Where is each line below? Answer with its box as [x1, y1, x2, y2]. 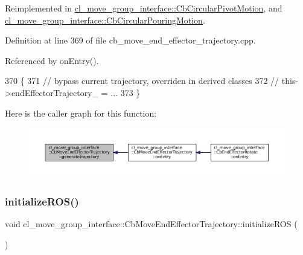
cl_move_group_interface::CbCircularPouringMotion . [5, 13, 205, 26]
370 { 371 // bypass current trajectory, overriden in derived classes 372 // [5, 74, 279, 87]
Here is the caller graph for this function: [5, 106, 157, 119]
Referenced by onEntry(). [5, 54, 99, 66]
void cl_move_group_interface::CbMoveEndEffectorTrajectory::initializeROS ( [5, 218, 298, 230]
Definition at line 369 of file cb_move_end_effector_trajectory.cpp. [5, 34, 256, 47]
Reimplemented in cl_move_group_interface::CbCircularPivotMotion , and [5, 2, 282, 14]
